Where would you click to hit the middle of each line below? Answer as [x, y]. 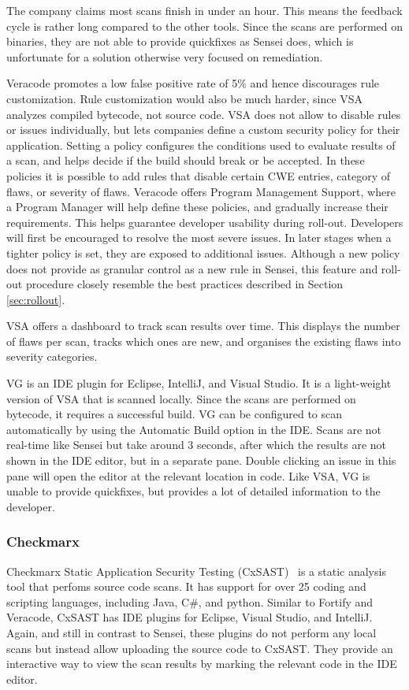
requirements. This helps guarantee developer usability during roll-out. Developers [205, 222]
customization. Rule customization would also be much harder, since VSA [185, 98]
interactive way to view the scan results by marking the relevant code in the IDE [202, 664]
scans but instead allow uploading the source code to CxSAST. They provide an [200, 648]
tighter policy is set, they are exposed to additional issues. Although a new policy [203, 252]
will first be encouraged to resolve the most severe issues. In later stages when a [199, 237]
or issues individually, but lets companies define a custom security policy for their [203, 130]
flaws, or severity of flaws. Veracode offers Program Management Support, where [201, 191]
